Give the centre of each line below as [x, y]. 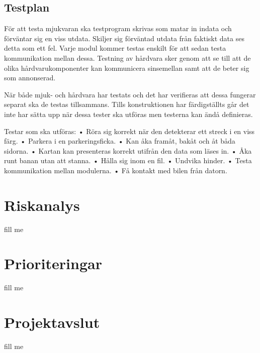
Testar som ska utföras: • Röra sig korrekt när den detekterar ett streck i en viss [129, 131]
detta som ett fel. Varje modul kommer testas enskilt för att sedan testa [115, 48]
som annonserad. [30, 78]
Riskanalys [42, 205]
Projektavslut [52, 322]
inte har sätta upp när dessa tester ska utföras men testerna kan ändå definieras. [128, 114]
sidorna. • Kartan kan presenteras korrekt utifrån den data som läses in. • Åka [128, 150]
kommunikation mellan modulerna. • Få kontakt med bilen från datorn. [116, 170]
